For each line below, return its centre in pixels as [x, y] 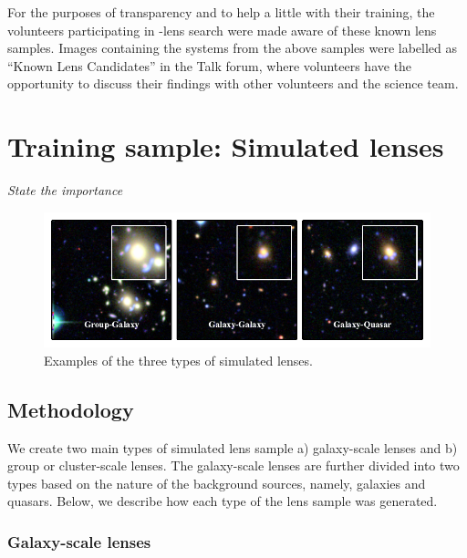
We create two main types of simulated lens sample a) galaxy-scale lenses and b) [233, 447]
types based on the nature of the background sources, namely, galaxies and [217, 483]
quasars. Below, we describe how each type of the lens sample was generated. [223, 501]
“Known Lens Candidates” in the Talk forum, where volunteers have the [210, 65]
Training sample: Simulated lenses [226, 146]
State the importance [65, 190]
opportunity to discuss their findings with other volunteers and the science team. [233, 83]
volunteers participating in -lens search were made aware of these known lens [222, 30]
